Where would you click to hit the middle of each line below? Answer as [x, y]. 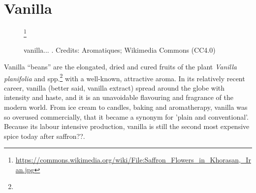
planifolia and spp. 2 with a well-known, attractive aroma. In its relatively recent [125, 77]
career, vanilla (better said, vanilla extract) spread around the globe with [114, 87]
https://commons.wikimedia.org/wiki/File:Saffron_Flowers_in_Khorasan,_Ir [133, 160]
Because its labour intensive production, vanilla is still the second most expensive [127, 126]
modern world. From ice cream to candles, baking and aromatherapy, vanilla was [126, 107]
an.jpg [25, 169]
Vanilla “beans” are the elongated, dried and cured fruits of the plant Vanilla [120, 66]
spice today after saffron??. [45, 136]
